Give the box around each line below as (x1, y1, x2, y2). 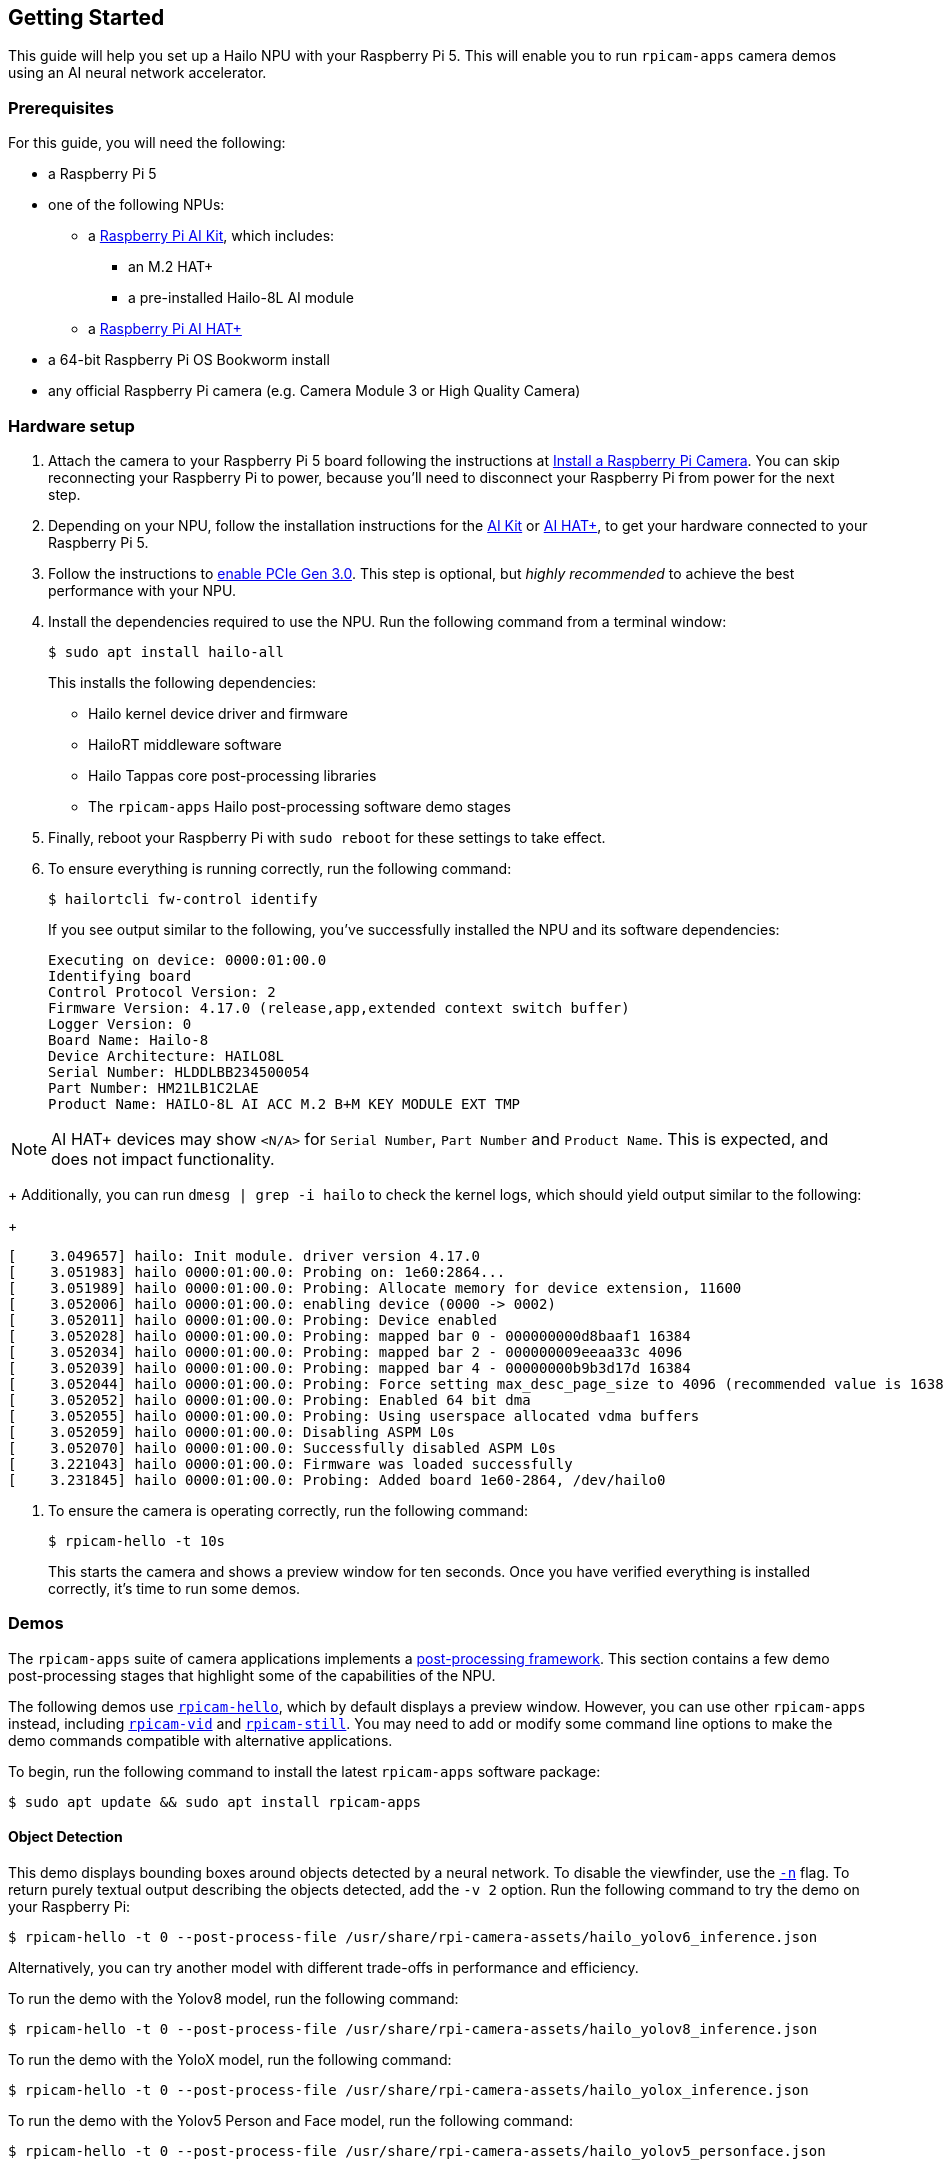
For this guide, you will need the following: (8, 134, 286, 152)
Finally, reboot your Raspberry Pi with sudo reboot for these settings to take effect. (48, 828, 606, 846)
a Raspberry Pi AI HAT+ (88, 320, 242, 338)
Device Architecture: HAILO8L (48, 1047, 285, 1064)
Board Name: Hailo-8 (48, 1031, 209, 1048)
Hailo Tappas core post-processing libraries (88, 766, 377, 784)
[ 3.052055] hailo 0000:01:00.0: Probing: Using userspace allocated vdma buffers (8, 1407, 700, 1424)
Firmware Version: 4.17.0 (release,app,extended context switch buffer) (48, 999, 630, 1016)
